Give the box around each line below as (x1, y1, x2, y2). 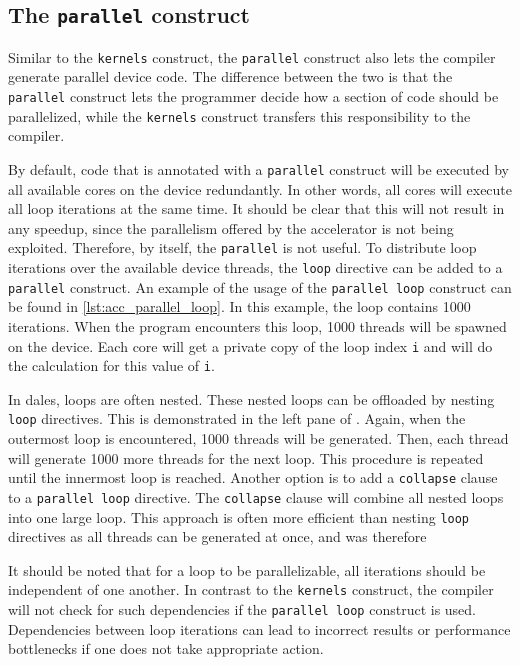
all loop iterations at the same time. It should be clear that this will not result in (8, 198, 505, 219)
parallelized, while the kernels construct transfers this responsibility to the (8, 105, 471, 126)
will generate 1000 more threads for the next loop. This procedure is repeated (8, 447, 484, 468)
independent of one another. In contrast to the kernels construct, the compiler (8, 579, 494, 600)
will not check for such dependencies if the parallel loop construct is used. (8, 599, 477, 620)
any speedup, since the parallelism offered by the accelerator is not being (8, 217, 454, 238)
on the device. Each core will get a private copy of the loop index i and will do (8, 335, 493, 356)
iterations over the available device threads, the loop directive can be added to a (8, 257, 503, 278)
